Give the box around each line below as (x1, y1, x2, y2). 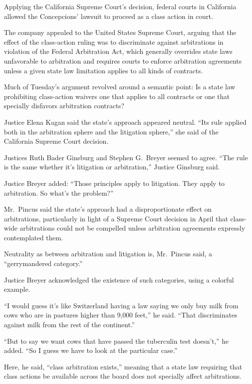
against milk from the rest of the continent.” (4, 319, 135, 330)
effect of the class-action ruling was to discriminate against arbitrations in (4, 36, 224, 47)
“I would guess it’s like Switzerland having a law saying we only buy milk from (4, 300, 238, 310)
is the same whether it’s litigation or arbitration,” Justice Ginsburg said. (4, 162, 220, 172)
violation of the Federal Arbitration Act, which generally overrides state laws (4, 46, 233, 56)
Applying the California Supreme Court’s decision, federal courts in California (4, 1, 236, 11)
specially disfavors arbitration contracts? (4, 100, 124, 111)
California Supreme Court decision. (4, 136, 109, 146)
